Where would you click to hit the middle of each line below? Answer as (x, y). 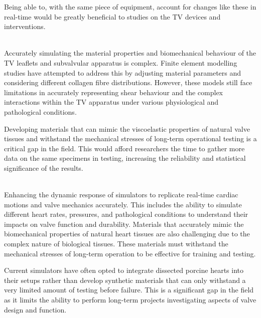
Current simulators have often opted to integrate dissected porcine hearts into (124, 270)
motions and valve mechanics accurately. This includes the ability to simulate (123, 204)
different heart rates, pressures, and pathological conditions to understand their (126, 214)
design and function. (35, 309)
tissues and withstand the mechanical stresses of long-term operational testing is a (130, 138)
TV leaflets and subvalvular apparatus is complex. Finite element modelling (121, 62)
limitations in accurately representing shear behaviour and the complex (114, 92)
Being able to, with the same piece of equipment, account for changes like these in (130, 7)
